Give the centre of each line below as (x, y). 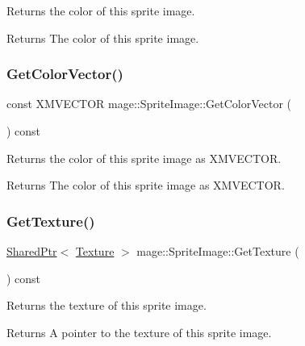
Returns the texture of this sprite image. (107, 305)
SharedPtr (32, 251)
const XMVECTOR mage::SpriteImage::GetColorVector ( (149, 104)
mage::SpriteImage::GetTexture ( (218, 251)
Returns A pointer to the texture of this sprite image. (139, 332)
